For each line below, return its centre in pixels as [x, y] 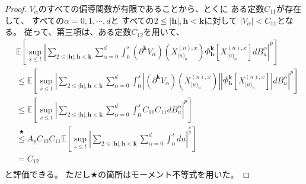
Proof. [16, 8]
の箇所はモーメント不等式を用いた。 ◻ [174, 174]
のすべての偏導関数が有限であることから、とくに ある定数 [151, 8]
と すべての [132, 20]
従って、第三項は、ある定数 [78, 32]
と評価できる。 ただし [48, 174]
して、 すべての [35, 20]
